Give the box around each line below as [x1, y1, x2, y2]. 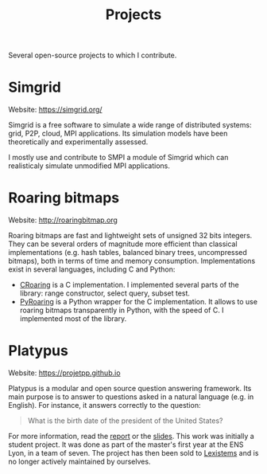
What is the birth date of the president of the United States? [27, 416, 224, 425]
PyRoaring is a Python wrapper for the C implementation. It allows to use [19, 297, 258, 307]
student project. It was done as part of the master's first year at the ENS [8, 440, 244, 449]
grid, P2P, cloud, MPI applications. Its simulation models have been [8, 129, 228, 139]
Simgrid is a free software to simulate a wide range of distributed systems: [8, 120, 252, 130]
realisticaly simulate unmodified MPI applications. [8, 161, 171, 170]
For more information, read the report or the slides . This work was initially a [8, 432, 254, 441]
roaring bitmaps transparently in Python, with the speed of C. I [19, 305, 224, 315]
